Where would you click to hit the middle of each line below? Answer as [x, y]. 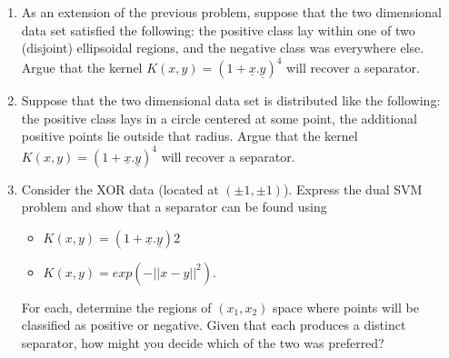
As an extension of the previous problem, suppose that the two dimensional [231, 12]
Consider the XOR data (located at [120, 189]
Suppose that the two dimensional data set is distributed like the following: [231, 100]
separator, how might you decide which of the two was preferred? [203, 342]
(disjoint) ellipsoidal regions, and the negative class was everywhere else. [223, 48]
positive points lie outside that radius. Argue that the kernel [190, 136]
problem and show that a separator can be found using [174, 207]
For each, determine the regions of [116, 307]
